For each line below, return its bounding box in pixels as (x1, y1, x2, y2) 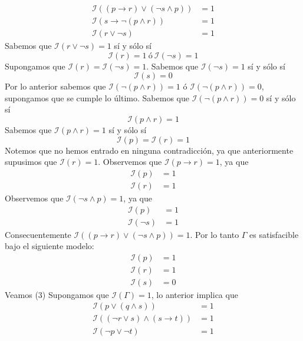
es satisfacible (249, 228, 299, 240)
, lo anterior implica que (151, 288, 238, 300)
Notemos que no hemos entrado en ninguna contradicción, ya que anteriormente (5, 144, 294, 156)
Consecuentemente (5, 228, 71, 240)
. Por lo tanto (190, 228, 239, 240)
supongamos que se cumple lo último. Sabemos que (5, 91, 189, 104)
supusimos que (5, 155, 57, 168)
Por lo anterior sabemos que (5, 80, 106, 92)
